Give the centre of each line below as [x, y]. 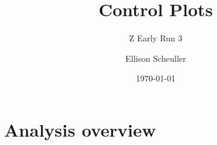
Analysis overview [80, 129]
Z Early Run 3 [156, 38]
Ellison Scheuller [156, 58]
